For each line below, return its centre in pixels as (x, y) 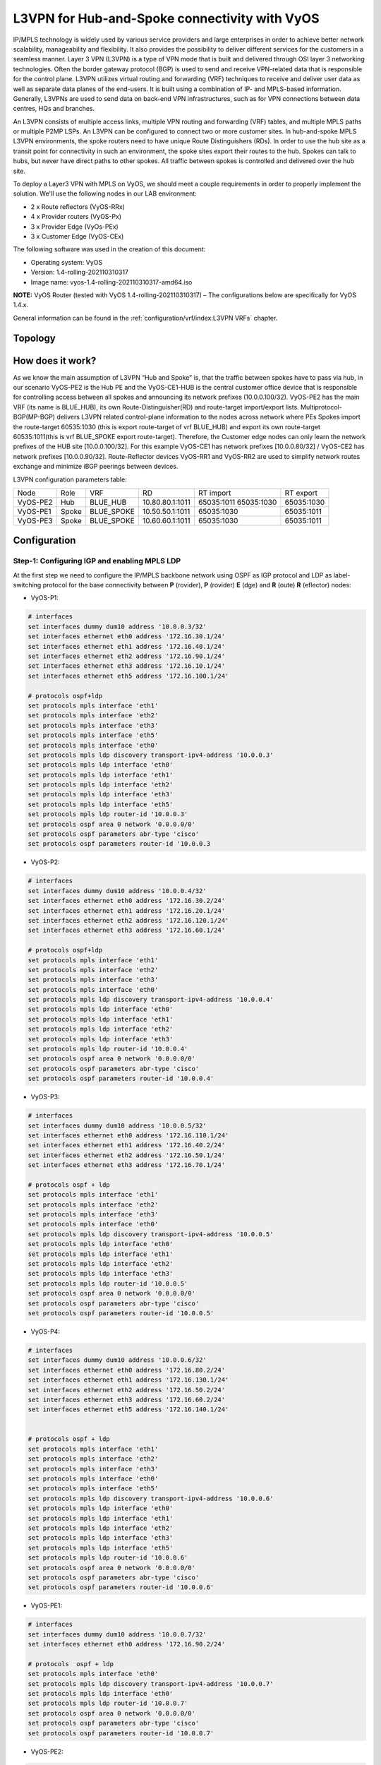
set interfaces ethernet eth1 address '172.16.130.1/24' (128, 1380)
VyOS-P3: (45, 1097)
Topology (34, 338)
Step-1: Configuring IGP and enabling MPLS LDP (97, 561)
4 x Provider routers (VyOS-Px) (76, 217)
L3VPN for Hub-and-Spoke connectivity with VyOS (166, 18)
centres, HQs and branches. (54, 109)
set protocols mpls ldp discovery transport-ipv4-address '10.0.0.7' (151, 1683)
